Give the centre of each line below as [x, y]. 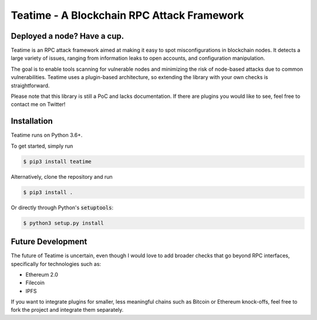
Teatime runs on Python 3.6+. [47, 135]
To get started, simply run [42, 146]
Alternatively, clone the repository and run [62, 176]
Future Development [49, 242]
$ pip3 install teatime [58, 161]
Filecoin [35, 283]
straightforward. [30, 86]
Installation [32, 121]
